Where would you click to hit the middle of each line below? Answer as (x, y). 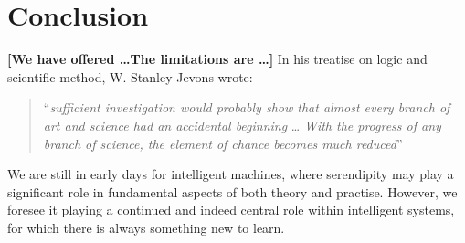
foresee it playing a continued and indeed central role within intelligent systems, (231, 210)
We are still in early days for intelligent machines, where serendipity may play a (231, 174)
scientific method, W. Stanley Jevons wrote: (130, 76)
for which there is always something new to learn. (146, 227)
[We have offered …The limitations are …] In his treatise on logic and (217, 59)
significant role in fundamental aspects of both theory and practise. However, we (232, 191)
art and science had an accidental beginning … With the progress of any (242, 125)
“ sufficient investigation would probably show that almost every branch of (247, 107)
